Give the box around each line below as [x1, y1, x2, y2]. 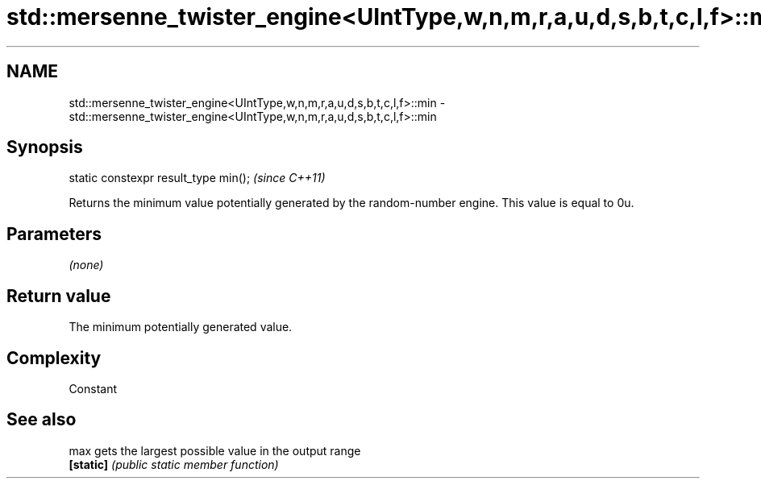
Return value [6, 285, 111, 306]
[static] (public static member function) [69, 457, 279, 471]
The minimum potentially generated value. [69, 320, 293, 334]
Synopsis [6, 137, 83, 158]
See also [6, 409, 77, 430]
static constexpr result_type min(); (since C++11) [69, 171, 326, 185]
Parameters [6, 223, 102, 244]
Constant [69, 381, 118, 396]
